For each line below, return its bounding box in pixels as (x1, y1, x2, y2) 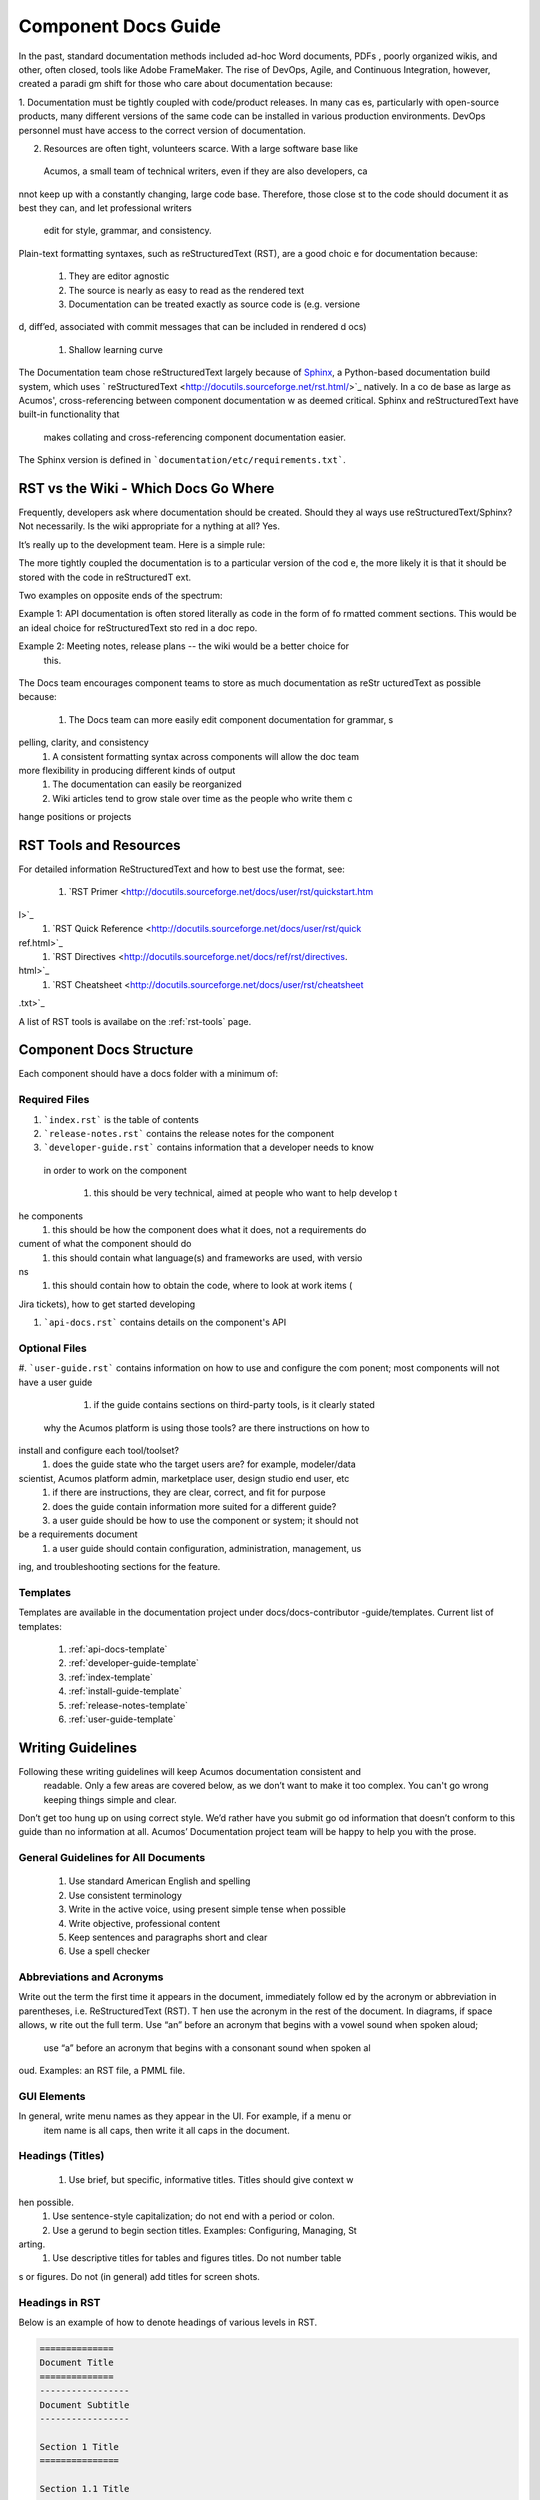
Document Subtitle (39, 2399, 130, 2410)
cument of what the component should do (18, 1238, 192, 1250)
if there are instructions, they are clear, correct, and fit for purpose (52, 1486, 326, 1499)
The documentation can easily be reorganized (52, 778, 242, 790)
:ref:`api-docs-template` (68, 1643, 168, 1655)
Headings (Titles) (18, 2149, 105, 2163)
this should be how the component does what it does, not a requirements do (52, 1223, 367, 1235)
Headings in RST (18, 2295, 101, 2309)
